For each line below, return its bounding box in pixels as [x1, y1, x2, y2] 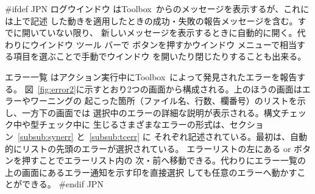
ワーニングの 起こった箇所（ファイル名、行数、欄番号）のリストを [30, 94, 297, 107]
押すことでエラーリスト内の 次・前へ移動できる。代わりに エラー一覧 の [21, 154, 306, 167]
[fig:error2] [37, 82, 76, 95]
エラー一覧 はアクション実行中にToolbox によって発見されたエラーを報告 [5, 70, 297, 83]
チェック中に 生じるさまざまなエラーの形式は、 [38, 118, 230, 131]
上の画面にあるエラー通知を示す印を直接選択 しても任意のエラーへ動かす [5, 165, 297, 178]
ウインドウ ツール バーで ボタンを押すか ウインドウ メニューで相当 [30, 38, 297, 50]
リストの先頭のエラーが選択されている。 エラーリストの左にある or [21, 142, 291, 154]
